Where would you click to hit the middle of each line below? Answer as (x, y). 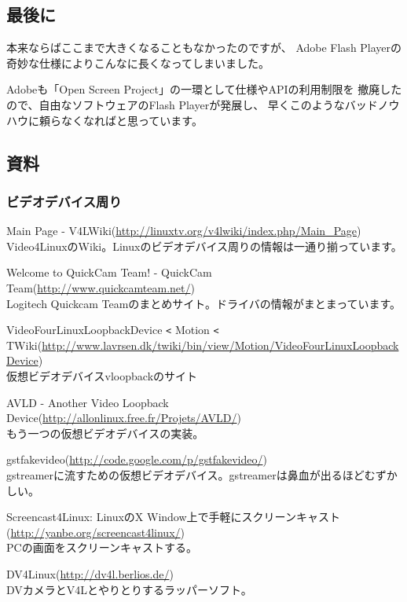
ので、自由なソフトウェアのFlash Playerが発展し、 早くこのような (176, 104)
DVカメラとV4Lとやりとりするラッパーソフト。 (129, 589)
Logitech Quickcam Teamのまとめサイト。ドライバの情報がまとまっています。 (204, 303)
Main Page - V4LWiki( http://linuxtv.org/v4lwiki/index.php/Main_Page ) (184, 231)
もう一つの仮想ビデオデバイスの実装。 (105, 433)
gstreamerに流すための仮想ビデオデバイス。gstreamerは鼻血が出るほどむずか (202, 474)
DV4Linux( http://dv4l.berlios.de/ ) (90, 573)
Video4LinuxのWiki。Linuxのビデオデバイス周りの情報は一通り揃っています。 (204, 246)
